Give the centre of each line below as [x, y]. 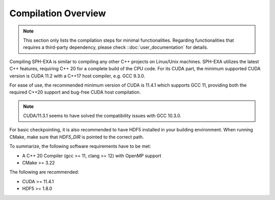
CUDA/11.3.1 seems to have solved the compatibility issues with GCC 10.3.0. [102, 116]
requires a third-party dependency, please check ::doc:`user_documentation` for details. [116, 47]
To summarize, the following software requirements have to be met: [80, 146]
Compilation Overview [58, 13]
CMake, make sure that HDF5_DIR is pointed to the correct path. [77, 137]
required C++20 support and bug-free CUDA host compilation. [75, 92]
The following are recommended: [44, 172]
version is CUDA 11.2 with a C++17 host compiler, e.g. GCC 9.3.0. [77, 76]
